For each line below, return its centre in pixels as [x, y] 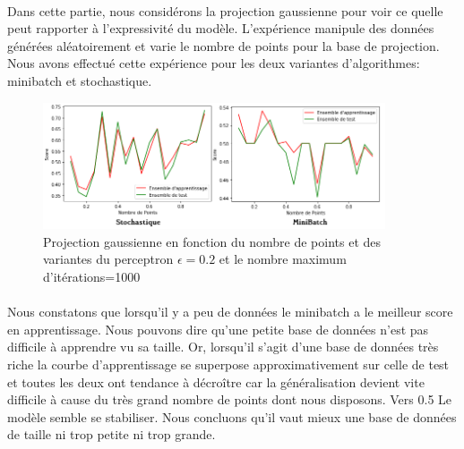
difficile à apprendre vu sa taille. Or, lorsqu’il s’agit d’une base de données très [223, 347]
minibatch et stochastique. [80, 80]
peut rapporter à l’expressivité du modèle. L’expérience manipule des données [221, 28]
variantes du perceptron [108, 259]
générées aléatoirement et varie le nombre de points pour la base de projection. [223, 45]
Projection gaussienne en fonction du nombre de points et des [212, 241]
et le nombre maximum [283, 259]
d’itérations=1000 [92, 277]
